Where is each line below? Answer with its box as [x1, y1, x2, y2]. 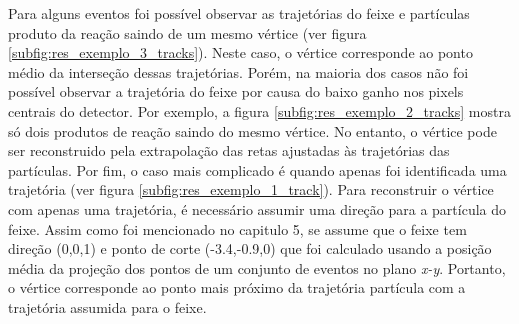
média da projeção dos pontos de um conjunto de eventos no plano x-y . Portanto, [8, 257, 506, 278]
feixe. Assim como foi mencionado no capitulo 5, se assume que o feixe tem [8, 218, 467, 239]
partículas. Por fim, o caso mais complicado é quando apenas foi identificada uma [8, 159, 507, 180]
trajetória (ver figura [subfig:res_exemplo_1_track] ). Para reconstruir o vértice [8, 179, 494, 200]
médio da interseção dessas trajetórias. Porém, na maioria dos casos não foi [8, 61, 469, 82]
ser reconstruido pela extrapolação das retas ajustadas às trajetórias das [8, 140, 450, 161]
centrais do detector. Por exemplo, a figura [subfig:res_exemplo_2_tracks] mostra [8, 100, 511, 121]
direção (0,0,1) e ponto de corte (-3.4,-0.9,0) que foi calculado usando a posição [8, 238, 492, 259]
